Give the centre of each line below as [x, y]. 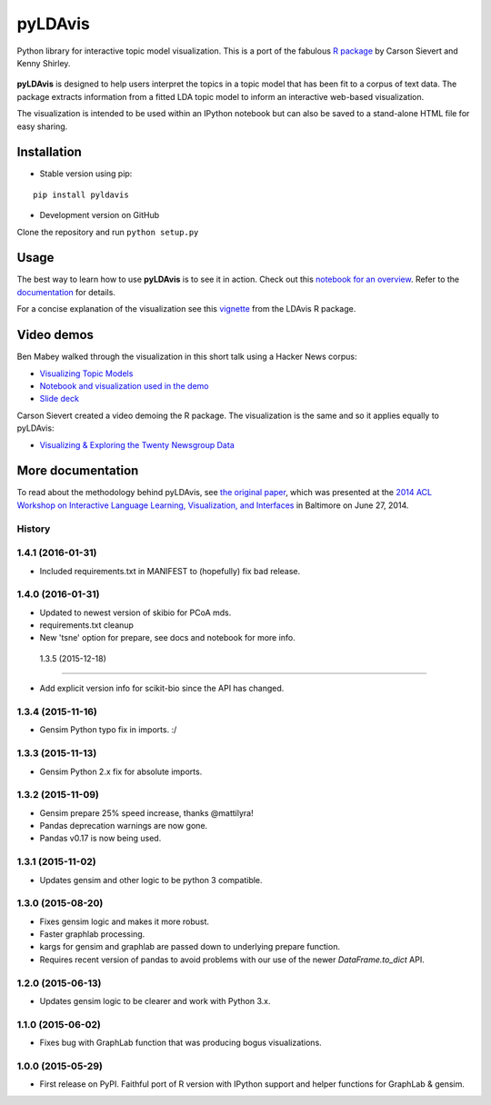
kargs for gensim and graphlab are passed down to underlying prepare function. [190, 947]
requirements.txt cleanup [86, 625]
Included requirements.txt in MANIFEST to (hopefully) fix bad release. [170, 571]
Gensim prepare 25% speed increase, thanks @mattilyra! [146, 812]
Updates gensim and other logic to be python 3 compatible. [151, 880]
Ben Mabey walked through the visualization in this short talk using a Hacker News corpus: [187, 357]
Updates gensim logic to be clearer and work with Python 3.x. [155, 1001]
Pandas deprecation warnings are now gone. [124, 826]
